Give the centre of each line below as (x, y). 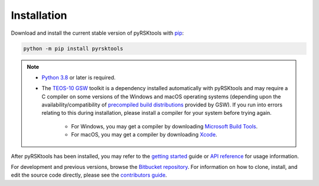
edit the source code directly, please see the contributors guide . (89, 175)
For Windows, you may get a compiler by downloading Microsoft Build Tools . (165, 126)
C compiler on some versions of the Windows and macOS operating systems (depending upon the (161, 97)
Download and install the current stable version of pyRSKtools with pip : (97, 33)
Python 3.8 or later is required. (79, 77)
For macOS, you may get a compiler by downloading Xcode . (144, 135)
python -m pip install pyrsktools (73, 48)
